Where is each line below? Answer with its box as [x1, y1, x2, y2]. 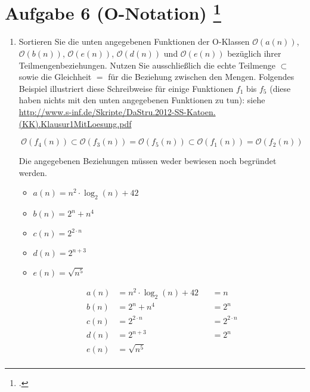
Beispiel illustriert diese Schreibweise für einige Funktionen [18, 82, 234, 94]
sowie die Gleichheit [18, 70, 92, 83]
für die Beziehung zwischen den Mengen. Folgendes [108, 70, 294, 83]
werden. [18, 166, 47, 178]
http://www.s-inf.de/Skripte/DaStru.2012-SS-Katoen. [18, 106, 216, 118]
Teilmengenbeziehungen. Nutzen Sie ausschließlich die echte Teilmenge [18, 58, 276, 71]
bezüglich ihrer [227, 47, 281, 60]
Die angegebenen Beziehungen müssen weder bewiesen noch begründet [18, 155, 277, 167]
